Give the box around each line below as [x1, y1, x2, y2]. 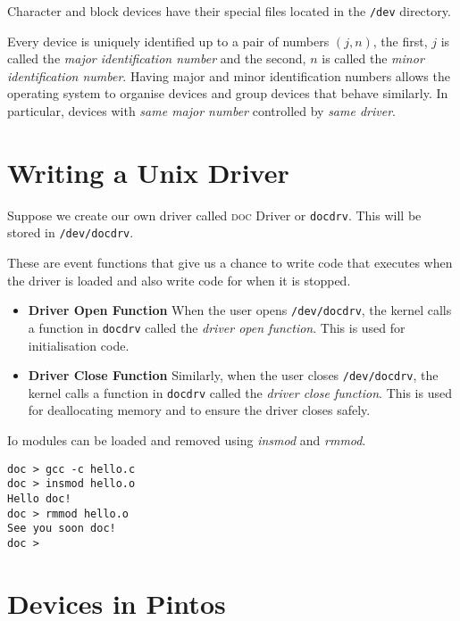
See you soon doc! [7, 522, 116, 535]
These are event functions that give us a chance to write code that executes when [7, 253, 453, 272]
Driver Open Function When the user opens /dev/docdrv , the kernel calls [28, 301, 452, 319]
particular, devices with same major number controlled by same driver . [7, 102, 396, 120]
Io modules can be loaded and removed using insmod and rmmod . [7, 431, 366, 450]
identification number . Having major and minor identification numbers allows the [7, 66, 450, 85]
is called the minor [322, 49, 424, 68]
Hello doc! [7, 492, 71, 505]
